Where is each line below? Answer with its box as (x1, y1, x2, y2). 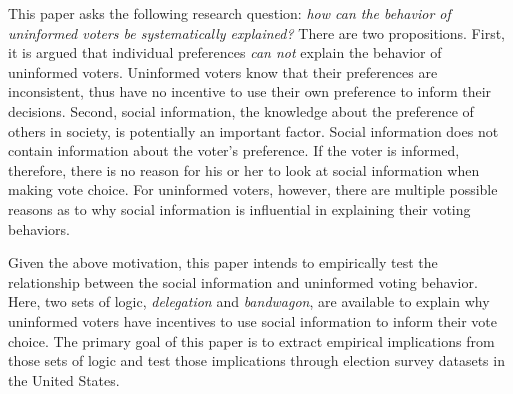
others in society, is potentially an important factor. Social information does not (8, 120, 499, 141)
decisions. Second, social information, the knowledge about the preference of (8, 100, 474, 121)
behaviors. (8, 218, 70, 239)
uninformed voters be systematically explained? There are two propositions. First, (8, 22, 505, 43)
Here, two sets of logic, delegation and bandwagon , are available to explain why (8, 291, 490, 312)
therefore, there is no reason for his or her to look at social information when (8, 159, 480, 180)
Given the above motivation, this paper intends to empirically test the (8, 252, 438, 273)
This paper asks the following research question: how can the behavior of (8, 3, 451, 23)
